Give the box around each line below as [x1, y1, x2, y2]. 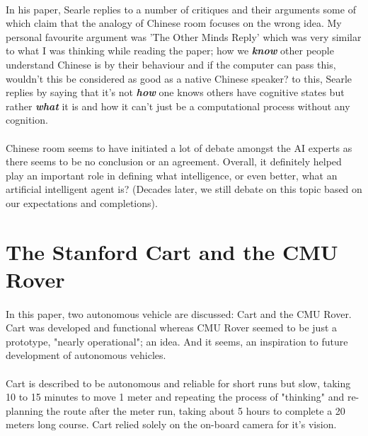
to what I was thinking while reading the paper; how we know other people [6, 43, 334, 58]
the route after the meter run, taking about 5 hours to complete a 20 [46, 403, 345, 418]
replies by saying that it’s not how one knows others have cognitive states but [6, 85, 345, 100]
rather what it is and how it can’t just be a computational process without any [6, 98, 350, 113]
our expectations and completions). [6, 195, 158, 210]
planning [6, 403, 43, 418]
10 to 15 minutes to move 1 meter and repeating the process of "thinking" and [6, 389, 345, 404]
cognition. [6, 112, 48, 127]
